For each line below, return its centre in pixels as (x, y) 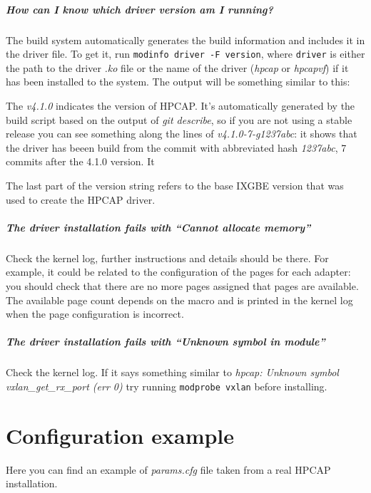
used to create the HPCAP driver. (81, 199)
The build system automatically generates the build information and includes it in (185, 40)
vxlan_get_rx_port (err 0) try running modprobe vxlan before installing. (167, 386)
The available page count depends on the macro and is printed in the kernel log (179, 300)
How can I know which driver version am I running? (139, 9)
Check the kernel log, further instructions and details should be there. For (167, 258)
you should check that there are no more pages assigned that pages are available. (182, 285)
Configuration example (120, 435)
